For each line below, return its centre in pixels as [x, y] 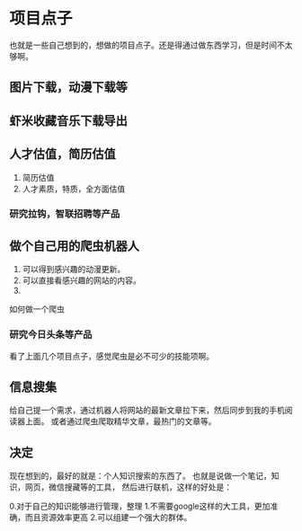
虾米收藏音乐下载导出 [68, 121]
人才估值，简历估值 [62, 154]
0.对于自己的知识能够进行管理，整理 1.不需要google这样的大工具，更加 [140, 506]
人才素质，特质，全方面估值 [74, 189]
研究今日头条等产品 [51, 335]
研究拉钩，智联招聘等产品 [65, 214]
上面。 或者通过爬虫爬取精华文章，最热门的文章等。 [120, 421]
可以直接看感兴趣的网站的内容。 [81, 280]
